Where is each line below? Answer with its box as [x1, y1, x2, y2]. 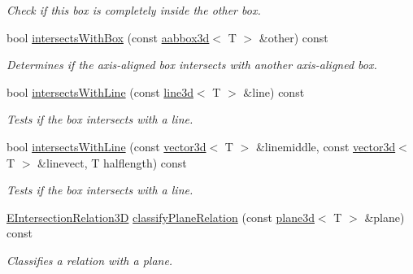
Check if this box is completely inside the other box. [7, 2, 261, 18]
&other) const [259, 28, 328, 46]
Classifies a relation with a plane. [7, 251, 173, 268]
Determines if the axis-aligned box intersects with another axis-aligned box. [7, 56, 377, 73]
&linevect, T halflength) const [37, 154, 187, 171]
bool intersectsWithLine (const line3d [7, 83, 193, 100]
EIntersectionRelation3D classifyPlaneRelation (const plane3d [7, 208, 315, 225]
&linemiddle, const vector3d [255, 137, 396, 154]
